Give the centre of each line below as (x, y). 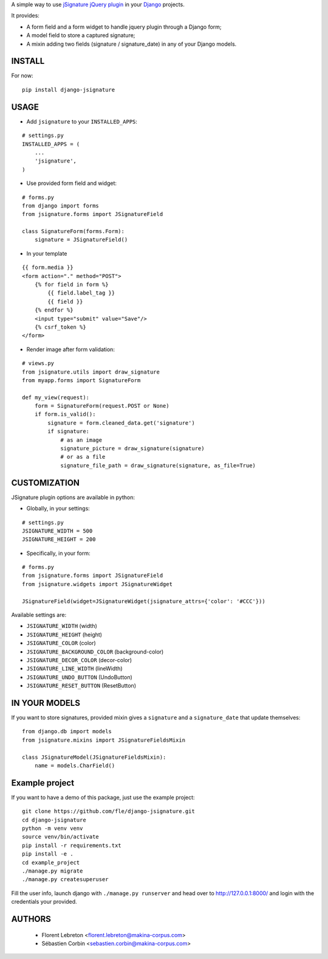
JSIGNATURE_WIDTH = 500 (57, 531)
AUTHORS (31, 919)
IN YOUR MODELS (46, 703)
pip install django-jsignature (69, 89)
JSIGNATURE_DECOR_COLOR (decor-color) (79, 660)
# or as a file (83, 457)
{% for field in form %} (71, 285)
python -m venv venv (53, 828)
